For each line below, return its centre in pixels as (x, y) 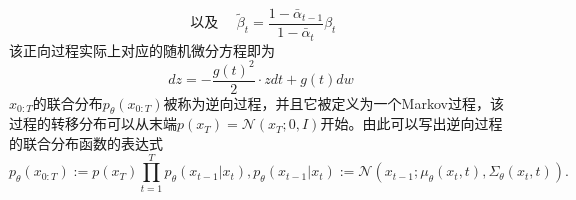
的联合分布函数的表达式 (86, 143)
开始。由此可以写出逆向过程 (411, 123)
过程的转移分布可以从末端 (93, 123)
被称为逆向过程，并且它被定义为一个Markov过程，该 (333, 102)
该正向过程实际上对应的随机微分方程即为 (142, 49)
